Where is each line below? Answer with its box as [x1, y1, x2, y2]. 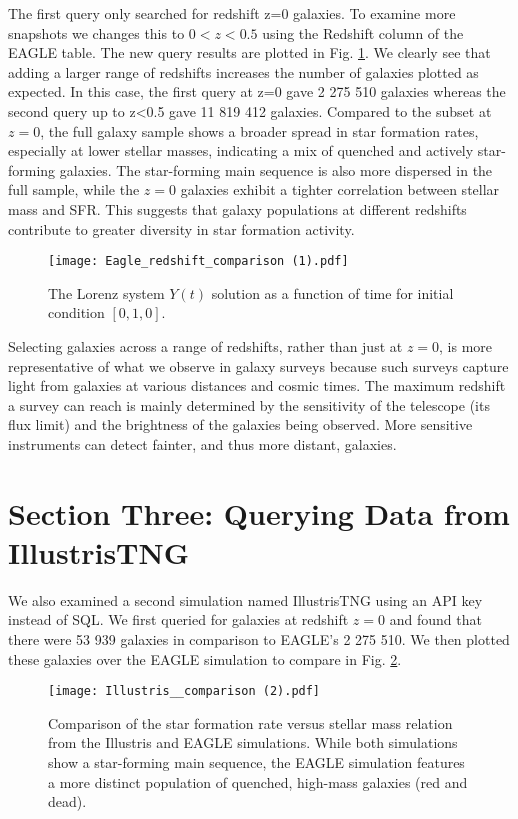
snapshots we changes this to [8, 22, 185, 43]
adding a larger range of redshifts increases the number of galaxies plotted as [8, 61, 479, 82]
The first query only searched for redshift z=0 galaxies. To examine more [8, 3, 456, 23]
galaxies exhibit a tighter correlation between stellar [180, 179, 500, 200]
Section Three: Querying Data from [8, 492, 510, 533]
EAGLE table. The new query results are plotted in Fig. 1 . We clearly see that [8, 42, 491, 63]
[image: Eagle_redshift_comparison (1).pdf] [48, 254, 349, 269]
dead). [48, 791, 87, 812]
